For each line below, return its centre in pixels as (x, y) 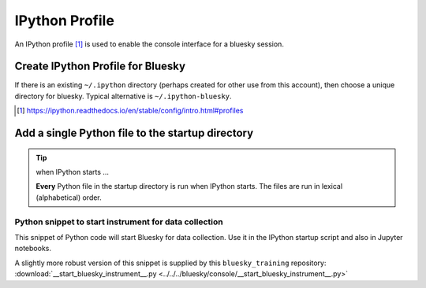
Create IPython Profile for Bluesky (100, 66)
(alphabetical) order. (69, 198)
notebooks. (33, 249)
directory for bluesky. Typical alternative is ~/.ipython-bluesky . (123, 96)
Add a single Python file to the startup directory (134, 133)
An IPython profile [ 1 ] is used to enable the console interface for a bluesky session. (149, 44)
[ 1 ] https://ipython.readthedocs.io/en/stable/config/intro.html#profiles (130, 111)
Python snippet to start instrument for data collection (119, 222)
